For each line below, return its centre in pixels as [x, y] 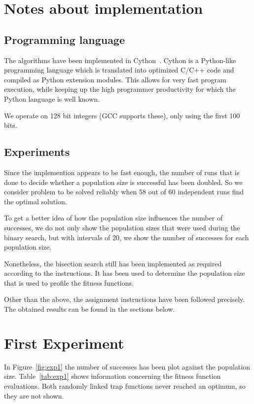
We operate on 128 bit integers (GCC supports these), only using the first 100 [122, 115]
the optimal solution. [36, 201]
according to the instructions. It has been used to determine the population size [125, 273]
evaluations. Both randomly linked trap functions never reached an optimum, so [125, 386]
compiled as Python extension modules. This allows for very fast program [115, 79]
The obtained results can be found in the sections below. [90, 309]
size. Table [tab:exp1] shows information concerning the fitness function [112, 376]
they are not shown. [34, 395]
